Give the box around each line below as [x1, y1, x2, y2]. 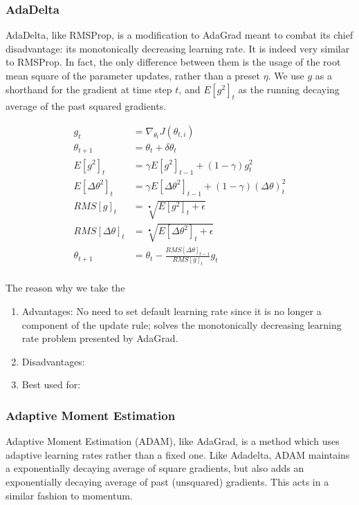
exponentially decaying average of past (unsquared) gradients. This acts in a [6, 474, 329, 488]
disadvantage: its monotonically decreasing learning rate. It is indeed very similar [6, 41, 350, 55]
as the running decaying [238, 82, 340, 96]
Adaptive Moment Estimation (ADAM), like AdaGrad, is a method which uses [6, 434, 340, 448]
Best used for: [21, 377, 81, 392]
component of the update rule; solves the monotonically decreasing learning [21, 317, 342, 332]
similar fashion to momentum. [6, 488, 133, 502]
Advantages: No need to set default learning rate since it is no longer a [21, 304, 322, 318]
